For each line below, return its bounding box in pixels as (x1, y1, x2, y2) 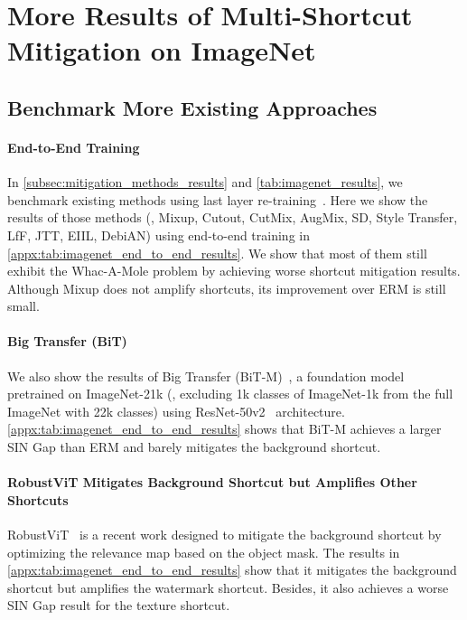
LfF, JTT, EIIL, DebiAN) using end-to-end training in (7, 225, 310, 244)
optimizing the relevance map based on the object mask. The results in (7, 542, 400, 561)
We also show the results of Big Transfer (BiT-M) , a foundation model (7, 366, 405, 385)
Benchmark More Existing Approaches (7, 93, 378, 121)
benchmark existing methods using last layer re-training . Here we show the (7, 190, 428, 209)
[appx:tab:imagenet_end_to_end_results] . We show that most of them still (7, 243, 427, 262)
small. (7, 296, 40, 315)
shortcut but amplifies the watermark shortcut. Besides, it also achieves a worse (7, 578, 449, 597)
